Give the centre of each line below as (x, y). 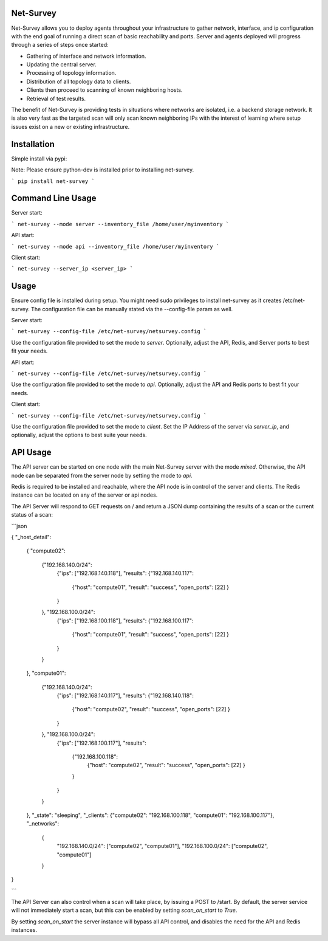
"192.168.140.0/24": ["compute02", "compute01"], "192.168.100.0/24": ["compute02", (162, 846)
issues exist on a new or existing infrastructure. (70, 126)
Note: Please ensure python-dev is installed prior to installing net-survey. (103, 170)
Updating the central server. (61, 64)
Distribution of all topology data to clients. (79, 81)
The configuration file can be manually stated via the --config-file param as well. (132, 309)
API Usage (31, 453)
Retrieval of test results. (56, 98)
